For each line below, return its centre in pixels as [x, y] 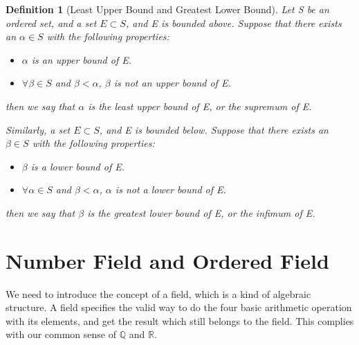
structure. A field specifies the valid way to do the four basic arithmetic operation [179, 307]
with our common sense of [61, 334]
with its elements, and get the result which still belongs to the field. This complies [180, 320]
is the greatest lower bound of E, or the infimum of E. [201, 212]
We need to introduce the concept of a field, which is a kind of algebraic [158, 293]
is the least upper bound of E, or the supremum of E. [200, 106]
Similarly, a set [38, 129]
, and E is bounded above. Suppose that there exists [233, 23]
